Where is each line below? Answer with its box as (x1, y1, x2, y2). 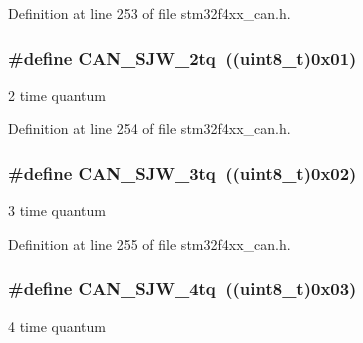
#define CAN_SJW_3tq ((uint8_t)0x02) (8, 160, 357, 185)
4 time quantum (8, 315, 106, 336)
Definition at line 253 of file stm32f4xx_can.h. (8, 3, 291, 23)
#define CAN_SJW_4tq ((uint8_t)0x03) (8, 276, 357, 301)
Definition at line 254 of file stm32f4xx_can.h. (8, 118, 291, 139)
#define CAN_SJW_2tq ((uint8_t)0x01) (8, 45, 357, 70)
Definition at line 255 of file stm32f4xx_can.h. (8, 233, 291, 254)
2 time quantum (8, 84, 106, 105)
